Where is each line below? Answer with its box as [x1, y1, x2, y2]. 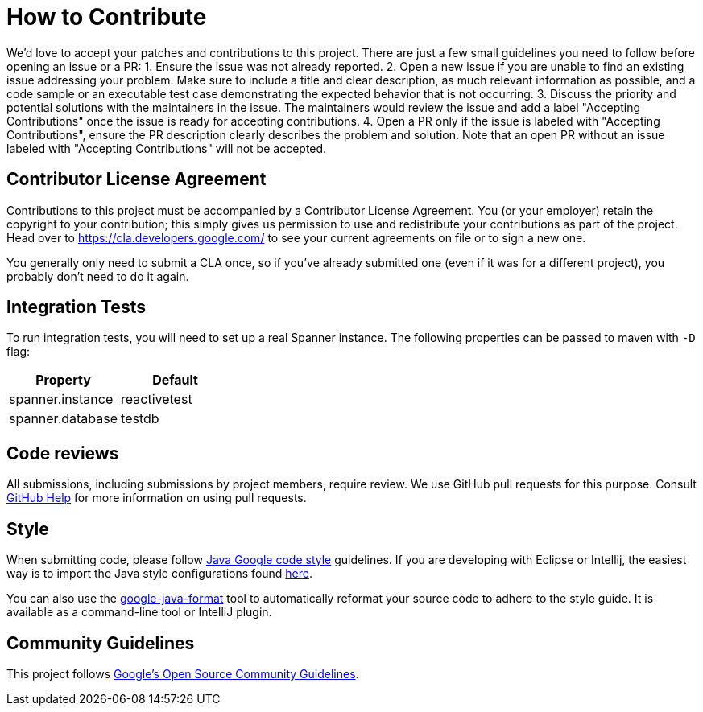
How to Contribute [6, 3, 207, 31]
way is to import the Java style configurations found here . [6, 566, 313, 581]
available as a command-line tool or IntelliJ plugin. [6, 605, 272, 619]
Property [35, 372, 91, 389]
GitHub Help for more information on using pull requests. [6, 491, 307, 505]
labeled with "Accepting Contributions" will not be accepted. [6, 141, 327, 155]
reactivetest [121, 391, 192, 408]
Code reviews [6, 442, 119, 463]
